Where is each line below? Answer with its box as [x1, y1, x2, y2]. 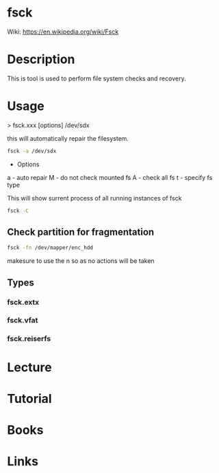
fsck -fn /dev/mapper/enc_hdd [7, 244, 94, 251]
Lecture [7, 359, 53, 375]
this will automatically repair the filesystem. [7, 134, 129, 142]
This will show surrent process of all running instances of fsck [7, 194, 182, 202]
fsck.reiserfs [7, 334, 51, 344]
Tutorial [7, 391, 53, 406]
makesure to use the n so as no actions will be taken [7, 257, 155, 265]
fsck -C [7, 207, 29, 214]
